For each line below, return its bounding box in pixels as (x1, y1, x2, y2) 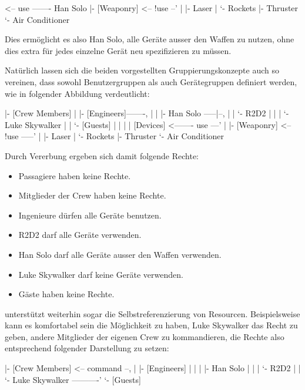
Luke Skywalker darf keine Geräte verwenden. (18, 268, 183, 280)
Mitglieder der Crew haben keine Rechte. (18, 189, 166, 201)
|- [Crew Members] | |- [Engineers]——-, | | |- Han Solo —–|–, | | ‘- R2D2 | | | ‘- (5, 107, 289, 119)
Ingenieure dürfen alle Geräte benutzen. (18, 209, 162, 221)
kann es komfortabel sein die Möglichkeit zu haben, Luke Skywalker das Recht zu (5, 319, 298, 331)
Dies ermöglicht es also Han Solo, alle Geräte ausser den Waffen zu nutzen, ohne (5, 33, 294, 45)
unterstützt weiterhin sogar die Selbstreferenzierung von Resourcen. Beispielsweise (5, 307, 300, 320)
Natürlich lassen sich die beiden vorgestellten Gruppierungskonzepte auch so (5, 64, 279, 76)
